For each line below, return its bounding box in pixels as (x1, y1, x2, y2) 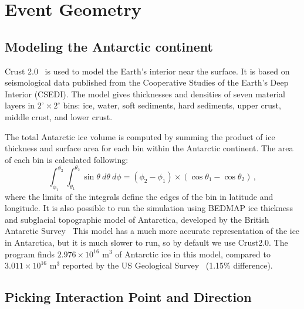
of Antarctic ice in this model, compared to (115, 247, 271, 260)
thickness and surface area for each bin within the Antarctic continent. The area (5, 142, 293, 154)
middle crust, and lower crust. (5, 110, 113, 123)
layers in (5, 99, 35, 111)
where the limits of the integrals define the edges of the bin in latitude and (5, 190, 273, 202)
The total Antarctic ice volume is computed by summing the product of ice (5, 130, 275, 142)
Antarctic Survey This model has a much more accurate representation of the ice (5, 225, 300, 237)
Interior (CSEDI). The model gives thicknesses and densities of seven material (5, 87, 285, 100)
